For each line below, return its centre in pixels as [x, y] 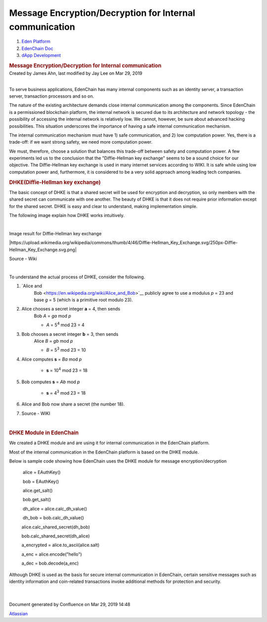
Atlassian [19, 614]
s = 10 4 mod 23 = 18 [67, 370]
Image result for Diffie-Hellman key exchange [55, 233]
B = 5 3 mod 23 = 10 [66, 350]
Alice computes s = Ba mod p [52, 359]
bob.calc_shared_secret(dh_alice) [56, 536]
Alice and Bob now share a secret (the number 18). [73, 404]
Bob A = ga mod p [52, 316]
